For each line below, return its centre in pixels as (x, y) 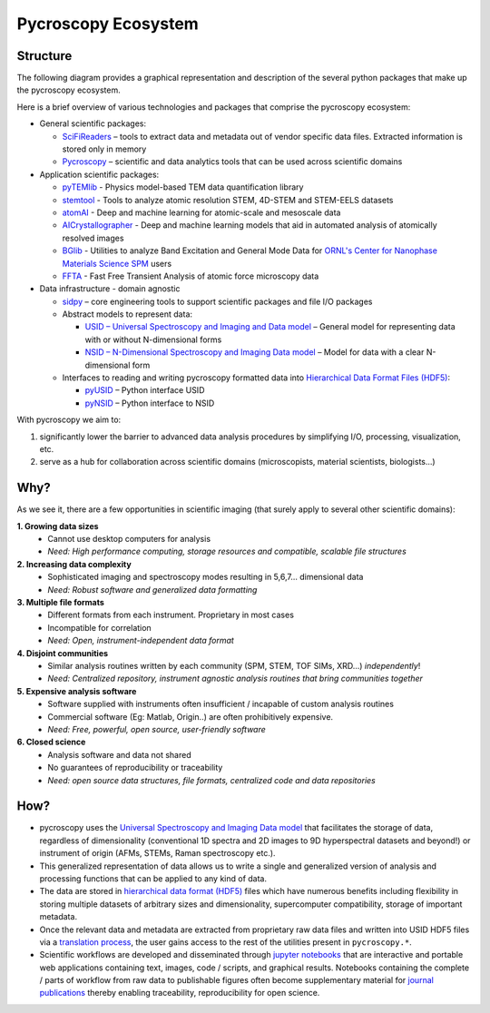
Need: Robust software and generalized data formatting (152, 589)
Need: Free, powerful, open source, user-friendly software (157, 729)
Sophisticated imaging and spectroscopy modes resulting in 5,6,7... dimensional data (206, 577)
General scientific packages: (93, 123)
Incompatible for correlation (99, 627)
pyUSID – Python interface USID (145, 390)
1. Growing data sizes (58, 526)
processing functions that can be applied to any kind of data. (153, 878)
